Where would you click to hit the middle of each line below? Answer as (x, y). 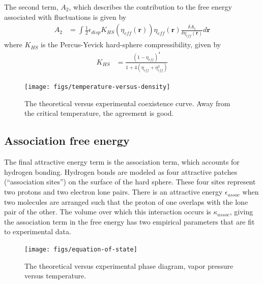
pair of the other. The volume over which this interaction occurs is (108, 212)
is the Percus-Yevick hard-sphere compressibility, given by (131, 44)
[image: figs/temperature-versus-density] (97, 87)
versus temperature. (55, 276)
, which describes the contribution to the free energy (150, 7)
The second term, (31, 7)
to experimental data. (38, 231)
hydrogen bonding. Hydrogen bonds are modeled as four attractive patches (121, 171)
